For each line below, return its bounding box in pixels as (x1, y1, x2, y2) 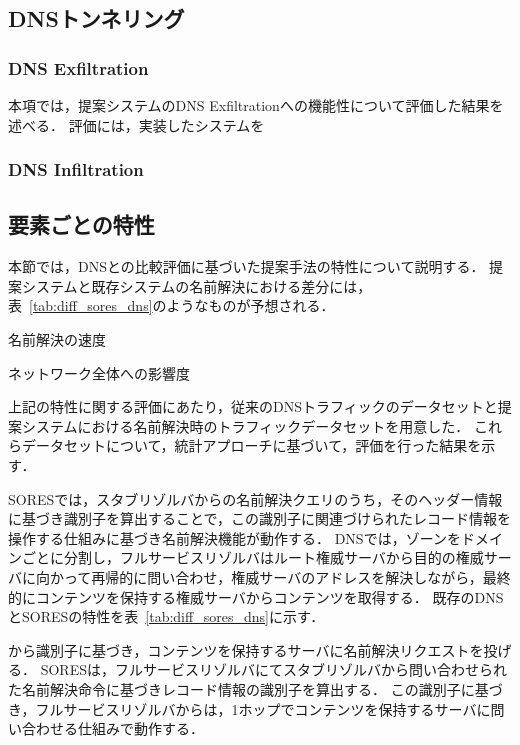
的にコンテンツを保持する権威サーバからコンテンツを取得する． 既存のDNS (8, 586, 504, 607)
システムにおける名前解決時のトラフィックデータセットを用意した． (21, 415, 470, 436)
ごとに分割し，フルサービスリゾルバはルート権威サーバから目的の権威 (21, 547, 484, 568)
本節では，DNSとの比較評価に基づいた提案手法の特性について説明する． (8, 256, 485, 277)
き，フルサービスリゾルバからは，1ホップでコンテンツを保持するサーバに (8, 698, 491, 719)
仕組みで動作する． (77, 718, 204, 739)
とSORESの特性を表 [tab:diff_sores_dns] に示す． (8, 606, 325, 627)
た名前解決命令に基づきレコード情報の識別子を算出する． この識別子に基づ (8, 678, 503, 699)
